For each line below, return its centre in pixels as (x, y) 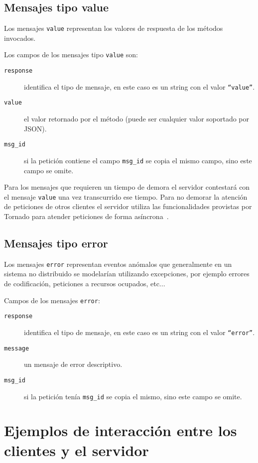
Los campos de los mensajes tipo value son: (71, 55)
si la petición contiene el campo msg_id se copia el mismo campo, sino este (138, 160)
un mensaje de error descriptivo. (73, 364)
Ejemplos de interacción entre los (121, 430)
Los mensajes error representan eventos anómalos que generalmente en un (118, 264)
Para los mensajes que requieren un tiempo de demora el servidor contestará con (127, 187)
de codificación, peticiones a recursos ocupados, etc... (85, 284)
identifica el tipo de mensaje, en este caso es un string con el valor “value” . (139, 86)
